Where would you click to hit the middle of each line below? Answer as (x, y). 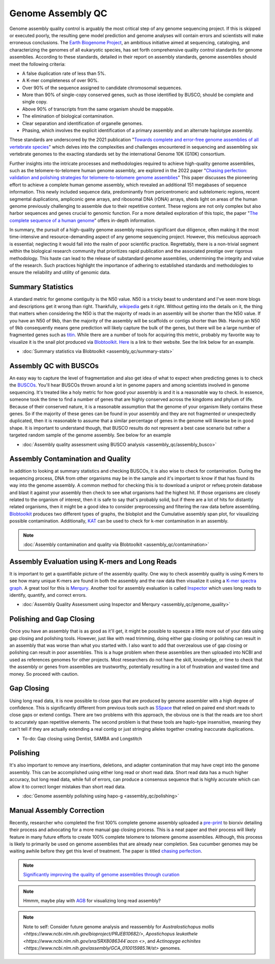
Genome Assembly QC (58, 13)
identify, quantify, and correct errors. (48, 595)
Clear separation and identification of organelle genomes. (82, 123)
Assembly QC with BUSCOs (54, 366)
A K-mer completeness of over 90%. (60, 80)
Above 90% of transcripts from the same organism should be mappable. (98, 109)
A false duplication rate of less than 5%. (64, 73)
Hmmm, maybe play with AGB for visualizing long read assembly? (92, 901)
